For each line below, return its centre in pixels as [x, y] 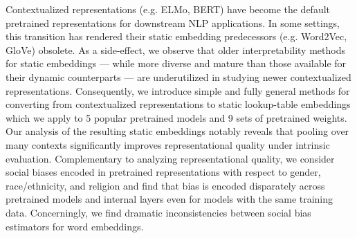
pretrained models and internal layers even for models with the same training [170, 199]
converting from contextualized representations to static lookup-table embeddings [178, 104]
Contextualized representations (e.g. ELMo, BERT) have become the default [168, 9]
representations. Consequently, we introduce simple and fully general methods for [178, 90]
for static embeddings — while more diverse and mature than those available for [176, 63]
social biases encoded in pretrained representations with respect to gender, [163, 172]
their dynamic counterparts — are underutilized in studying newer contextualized [178, 76]
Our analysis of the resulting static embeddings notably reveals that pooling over [177, 131]
